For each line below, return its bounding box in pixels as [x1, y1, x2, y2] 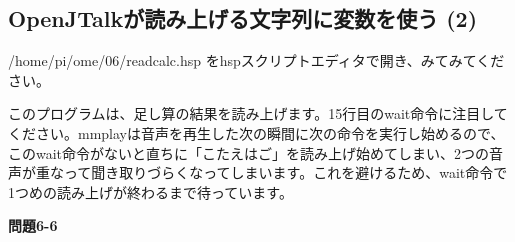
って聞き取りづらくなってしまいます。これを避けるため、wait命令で [63, 162, 508, 183]
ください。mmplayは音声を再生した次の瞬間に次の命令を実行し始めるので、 [8, 122, 505, 143]
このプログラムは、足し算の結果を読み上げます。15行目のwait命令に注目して [8, 103, 508, 124]
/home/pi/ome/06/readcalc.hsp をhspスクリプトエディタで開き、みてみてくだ [8, 50, 505, 71]
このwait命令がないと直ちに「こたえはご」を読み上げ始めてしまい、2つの [8, 142, 490, 163]
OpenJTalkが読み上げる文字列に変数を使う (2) [8, 3, 478, 34]
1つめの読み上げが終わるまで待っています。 [8, 181, 293, 202]
